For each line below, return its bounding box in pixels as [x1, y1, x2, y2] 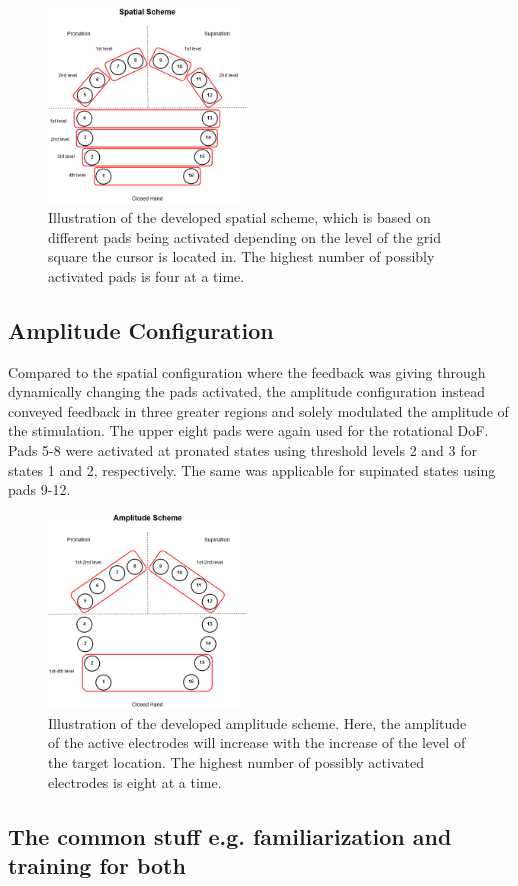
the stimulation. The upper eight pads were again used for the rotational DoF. [8, 420, 489, 441]
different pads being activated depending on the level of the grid [48, 226, 441, 247]
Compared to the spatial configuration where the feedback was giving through [8, 361, 486, 382]
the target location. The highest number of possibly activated [48, 751, 424, 772]
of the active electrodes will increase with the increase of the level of [48, 732, 466, 753]
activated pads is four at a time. [48, 265, 245, 286]
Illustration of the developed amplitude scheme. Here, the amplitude [48, 712, 467, 733]
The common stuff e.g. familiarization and [8, 820, 452, 851]
